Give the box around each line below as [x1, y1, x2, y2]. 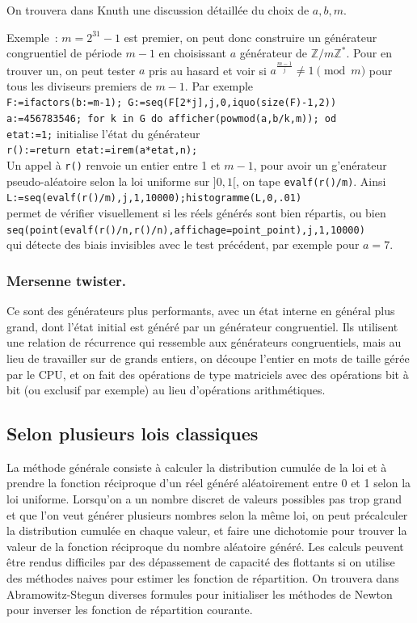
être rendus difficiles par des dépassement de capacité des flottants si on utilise [6, 554, 395, 570]
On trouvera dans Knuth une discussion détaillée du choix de [6, 2, 310, 18]
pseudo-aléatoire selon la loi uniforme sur [6, 172, 210, 189]
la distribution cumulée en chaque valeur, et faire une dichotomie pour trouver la [6, 522, 407, 539]
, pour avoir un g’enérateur [253, 157, 387, 174]
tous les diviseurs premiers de [6, 77, 152, 94]
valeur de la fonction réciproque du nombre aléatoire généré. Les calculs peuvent [6, 537, 404, 554]
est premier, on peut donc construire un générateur [124, 28, 377, 45]
